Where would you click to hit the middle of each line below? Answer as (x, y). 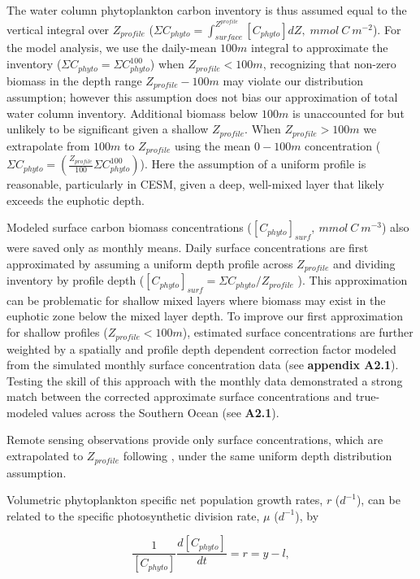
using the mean (212, 145)
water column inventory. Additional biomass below (132, 113)
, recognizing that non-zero (329, 64)
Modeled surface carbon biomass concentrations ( (129, 227)
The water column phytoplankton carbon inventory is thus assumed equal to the (207, 10)
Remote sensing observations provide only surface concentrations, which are (195, 440)
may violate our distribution (293, 80)
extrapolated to (45, 456)
